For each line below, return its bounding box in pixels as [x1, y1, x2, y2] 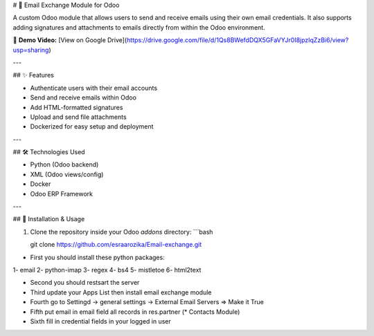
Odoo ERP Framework [30, 189, 93, 198]
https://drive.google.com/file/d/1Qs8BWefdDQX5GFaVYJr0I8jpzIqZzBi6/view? [126, 36, 349, 44]
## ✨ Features [12, 71, 55, 80]
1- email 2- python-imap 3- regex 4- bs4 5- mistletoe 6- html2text [12, 265, 202, 274]
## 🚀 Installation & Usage [12, 215, 85, 223]
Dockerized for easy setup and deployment [30, 122, 154, 131]
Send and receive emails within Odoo [30, 93, 136, 102]
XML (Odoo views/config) [30, 170, 104, 178]
